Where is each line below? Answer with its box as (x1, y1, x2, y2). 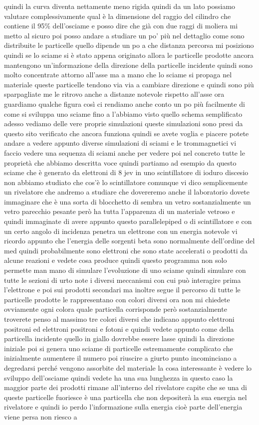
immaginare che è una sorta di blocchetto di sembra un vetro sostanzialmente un (4, 196, 251, 207)
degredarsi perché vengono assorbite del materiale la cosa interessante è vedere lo (4, 362, 252, 373)
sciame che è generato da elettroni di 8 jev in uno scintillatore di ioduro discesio (4, 167, 249, 178)
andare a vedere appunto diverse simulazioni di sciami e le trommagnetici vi (4, 138, 237, 148)
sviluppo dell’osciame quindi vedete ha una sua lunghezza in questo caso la (4, 372, 233, 383)
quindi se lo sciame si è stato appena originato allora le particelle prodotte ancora (4, 49, 254, 60)
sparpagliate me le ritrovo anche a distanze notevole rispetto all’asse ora (4, 89, 225, 99)
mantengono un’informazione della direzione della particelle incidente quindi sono (4, 59, 253, 70)
